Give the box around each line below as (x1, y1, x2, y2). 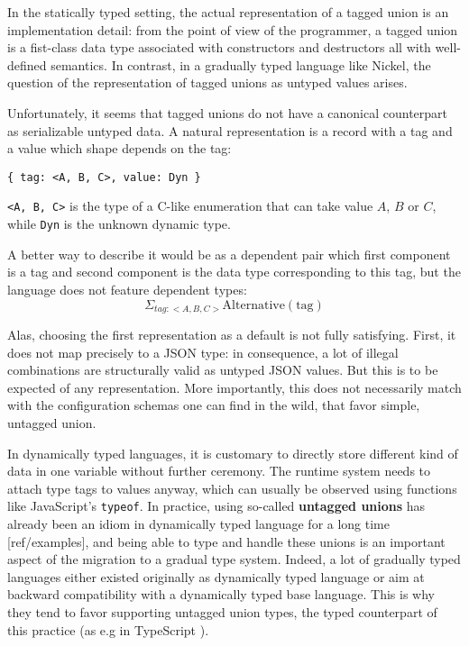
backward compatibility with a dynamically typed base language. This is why (7, 585, 435, 604)
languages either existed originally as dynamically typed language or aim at (7, 567, 425, 586)
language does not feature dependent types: (7, 279, 247, 298)
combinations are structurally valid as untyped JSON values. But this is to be (7, 360, 438, 379)
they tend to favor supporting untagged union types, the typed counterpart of (7, 602, 437, 621)
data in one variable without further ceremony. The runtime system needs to (7, 461, 431, 480)
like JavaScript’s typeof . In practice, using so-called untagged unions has (7, 496, 426, 515)
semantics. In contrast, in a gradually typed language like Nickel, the (51, 55, 431, 74)
